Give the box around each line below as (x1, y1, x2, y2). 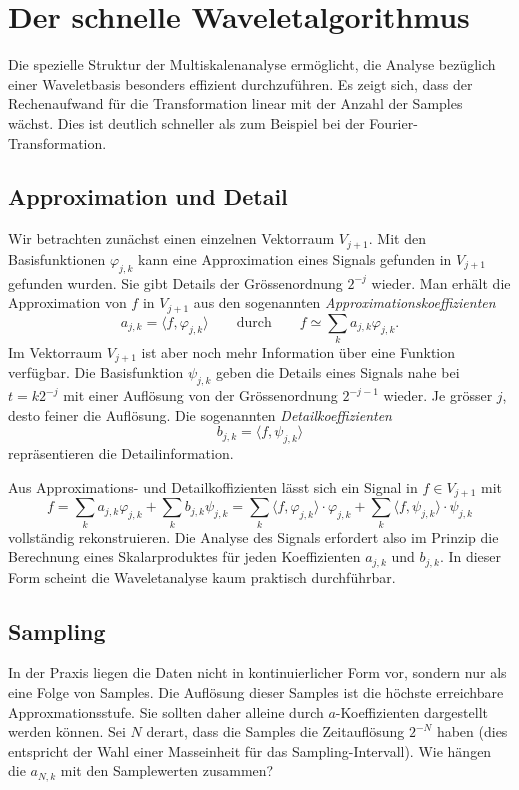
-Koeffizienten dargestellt (335, 701, 488, 722)
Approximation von (8, 292, 127, 313)
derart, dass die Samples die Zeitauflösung (146, 721, 405, 742)
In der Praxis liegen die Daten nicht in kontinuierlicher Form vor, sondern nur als (8, 662, 507, 683)
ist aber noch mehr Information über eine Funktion (141, 341, 456, 362)
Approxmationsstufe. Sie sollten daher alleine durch (8, 701, 324, 722)
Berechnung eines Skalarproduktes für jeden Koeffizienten (8, 546, 361, 567)
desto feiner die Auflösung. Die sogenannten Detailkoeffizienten (8, 404, 392, 425)
